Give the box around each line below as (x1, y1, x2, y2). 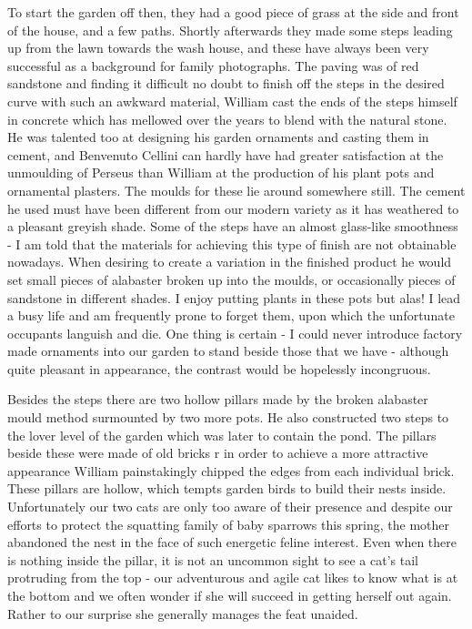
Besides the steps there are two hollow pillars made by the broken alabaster (7, 390, 428, 409)
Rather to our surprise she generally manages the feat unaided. (7, 604, 358, 623)
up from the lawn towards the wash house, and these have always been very (7, 38, 429, 57)
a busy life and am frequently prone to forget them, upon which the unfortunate (7, 306, 455, 325)
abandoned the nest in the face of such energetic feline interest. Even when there (7, 533, 457, 552)
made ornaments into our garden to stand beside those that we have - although (7, 341, 449, 360)
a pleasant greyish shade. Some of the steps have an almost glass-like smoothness (7, 217, 458, 236)
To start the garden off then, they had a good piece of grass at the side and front (7, 3, 459, 21)
